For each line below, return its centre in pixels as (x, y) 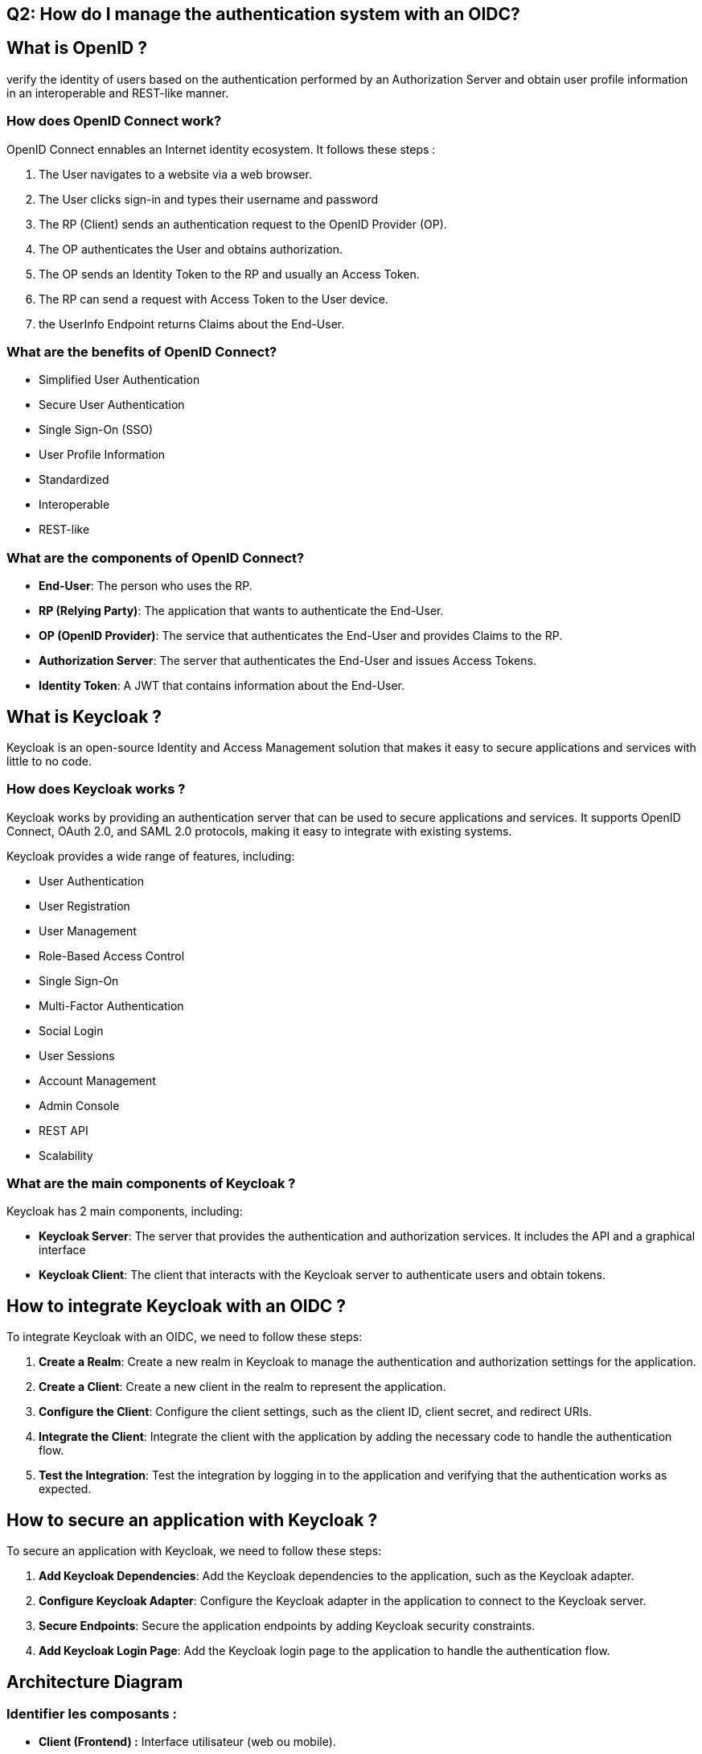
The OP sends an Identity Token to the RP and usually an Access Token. (229, 274)
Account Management (97, 1080)
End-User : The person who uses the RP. (146, 586)
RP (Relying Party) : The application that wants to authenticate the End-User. (241, 611)
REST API (64, 1130)
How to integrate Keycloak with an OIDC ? (177, 1306)
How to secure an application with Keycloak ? (192, 1520)
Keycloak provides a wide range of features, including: (151, 856)
